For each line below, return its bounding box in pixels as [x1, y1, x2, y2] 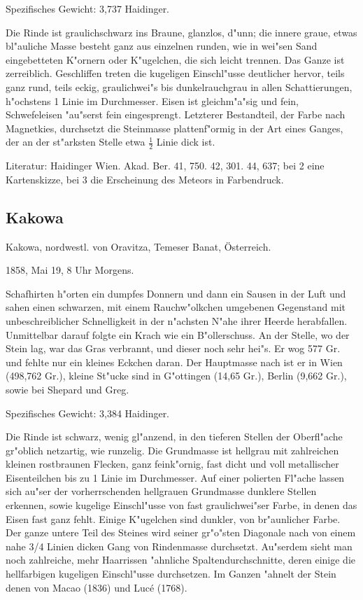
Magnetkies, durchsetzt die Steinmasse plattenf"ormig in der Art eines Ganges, [6, 120, 343, 135]
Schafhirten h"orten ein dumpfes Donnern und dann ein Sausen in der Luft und [6, 286, 346, 300]
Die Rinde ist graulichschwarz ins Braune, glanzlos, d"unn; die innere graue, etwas [6, 25, 357, 39]
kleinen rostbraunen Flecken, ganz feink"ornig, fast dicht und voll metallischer [6, 456, 339, 471]
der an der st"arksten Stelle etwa [6, 134, 145, 149]
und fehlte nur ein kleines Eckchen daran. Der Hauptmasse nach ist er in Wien [6, 354, 343, 369]
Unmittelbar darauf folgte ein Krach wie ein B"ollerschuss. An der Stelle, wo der [6, 327, 350, 342]
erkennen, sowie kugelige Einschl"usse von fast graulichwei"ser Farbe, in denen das [6, 498, 357, 512]
